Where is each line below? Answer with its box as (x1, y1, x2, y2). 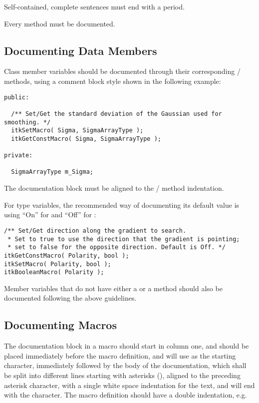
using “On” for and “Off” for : (4, 209, 96, 220)
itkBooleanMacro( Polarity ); (4, 269, 104, 276)
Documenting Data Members (4, 42, 157, 58)
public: (4, 93, 29, 101)
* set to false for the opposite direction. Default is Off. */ (7, 244, 226, 251)
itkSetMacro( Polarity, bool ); (4, 260, 111, 268)
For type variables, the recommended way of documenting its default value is (4, 199, 240, 210)
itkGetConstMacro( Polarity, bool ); (4, 252, 129, 259)
